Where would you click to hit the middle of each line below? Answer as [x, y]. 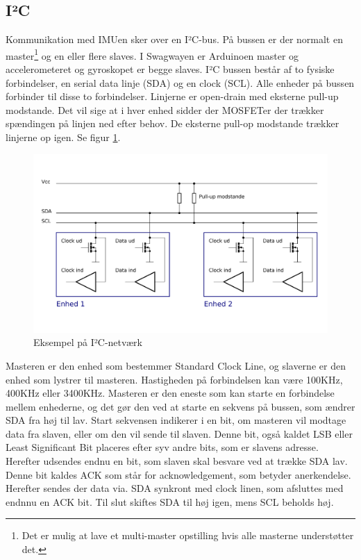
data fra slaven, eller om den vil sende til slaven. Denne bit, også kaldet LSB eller [179, 433]
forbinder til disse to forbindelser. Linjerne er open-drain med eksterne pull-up [172, 96]
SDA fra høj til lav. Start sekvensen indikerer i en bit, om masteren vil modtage [176, 420]
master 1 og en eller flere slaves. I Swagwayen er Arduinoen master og [152, 54]
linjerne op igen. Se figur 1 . [63, 137]
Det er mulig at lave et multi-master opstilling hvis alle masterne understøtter [188, 535]
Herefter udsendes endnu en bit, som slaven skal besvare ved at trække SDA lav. [177, 461]
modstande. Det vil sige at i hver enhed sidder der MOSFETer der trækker [165, 109]
